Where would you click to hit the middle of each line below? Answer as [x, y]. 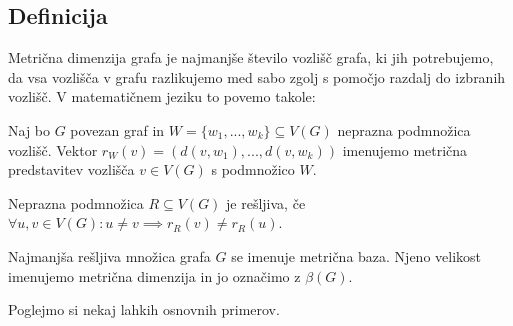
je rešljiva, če [266, 202]
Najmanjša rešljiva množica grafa [109, 255]
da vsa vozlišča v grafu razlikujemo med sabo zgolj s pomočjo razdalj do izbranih [257, 76]
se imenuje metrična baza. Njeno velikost [356, 255]
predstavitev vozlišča [71, 169]
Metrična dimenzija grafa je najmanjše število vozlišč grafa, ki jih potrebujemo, [251, 57]
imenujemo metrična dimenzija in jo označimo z [154, 275]
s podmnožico [253, 169]
